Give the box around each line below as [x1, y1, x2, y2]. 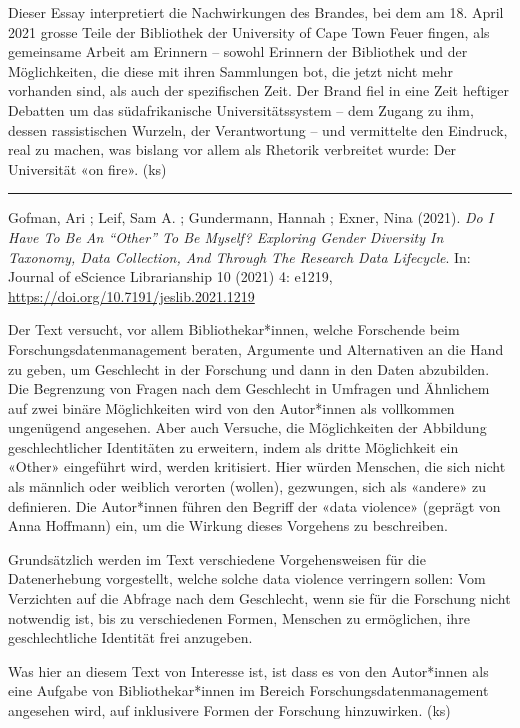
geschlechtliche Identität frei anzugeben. [8, 627, 253, 648]
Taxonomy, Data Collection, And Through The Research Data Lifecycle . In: [8, 246, 471, 267]
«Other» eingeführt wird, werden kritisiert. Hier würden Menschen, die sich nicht [8, 456, 506, 477]
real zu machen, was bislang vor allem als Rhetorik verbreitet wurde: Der [8, 139, 457, 160]
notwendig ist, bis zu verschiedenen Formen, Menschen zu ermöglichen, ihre [8, 607, 470, 628]
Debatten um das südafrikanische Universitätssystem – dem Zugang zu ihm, [8, 99, 474, 120]
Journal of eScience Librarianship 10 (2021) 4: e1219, [8, 266, 333, 287]
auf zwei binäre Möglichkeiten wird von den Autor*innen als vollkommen [8, 397, 455, 418]
